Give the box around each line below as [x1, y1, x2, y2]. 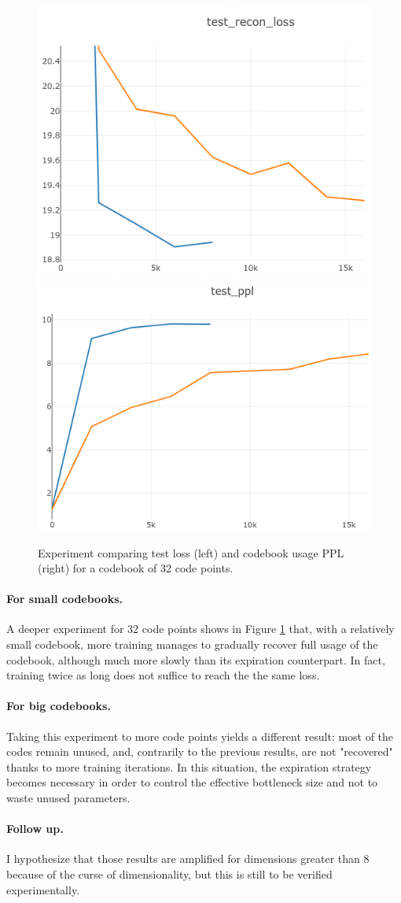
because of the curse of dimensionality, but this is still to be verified [6, 866, 333, 883]
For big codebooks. [6, 698, 111, 714]
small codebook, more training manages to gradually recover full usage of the [6, 636, 378, 653]
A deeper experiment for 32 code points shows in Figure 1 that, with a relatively [6, 620, 395, 637]
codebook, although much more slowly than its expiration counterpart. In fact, [6, 651, 385, 668]
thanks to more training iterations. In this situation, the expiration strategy [6, 758, 372, 775]
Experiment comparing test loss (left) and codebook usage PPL [38, 544, 344, 561]
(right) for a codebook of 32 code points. [38, 560, 234, 576]
